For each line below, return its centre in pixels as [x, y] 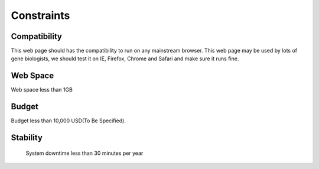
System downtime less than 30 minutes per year [84, 153]
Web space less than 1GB [42, 90]
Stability [27, 138]
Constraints [40, 15]
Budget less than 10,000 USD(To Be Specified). [69, 121]
